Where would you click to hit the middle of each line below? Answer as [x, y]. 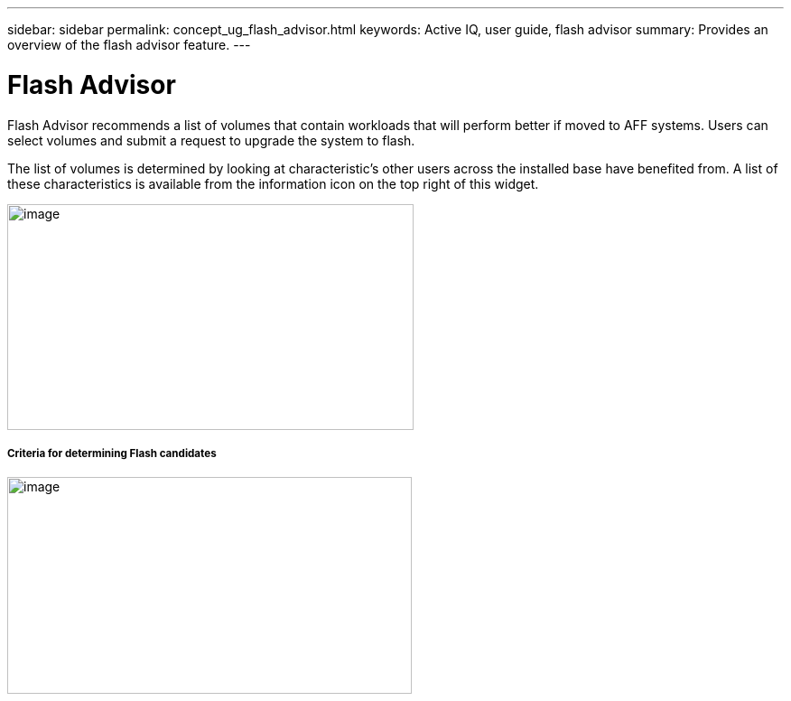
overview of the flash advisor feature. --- [129, 45]
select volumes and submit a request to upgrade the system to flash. [211, 140]
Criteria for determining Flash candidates [112, 453]
